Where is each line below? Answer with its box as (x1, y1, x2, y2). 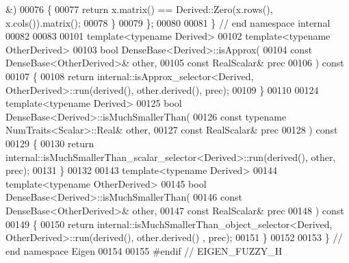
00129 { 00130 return (5, 136, 94, 150)
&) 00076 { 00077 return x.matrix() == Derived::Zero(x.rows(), (5, 2, 273, 16)
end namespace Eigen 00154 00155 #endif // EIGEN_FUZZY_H (5, 243, 283, 258)
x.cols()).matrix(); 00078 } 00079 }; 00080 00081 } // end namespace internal (5, 15, 331, 29)
